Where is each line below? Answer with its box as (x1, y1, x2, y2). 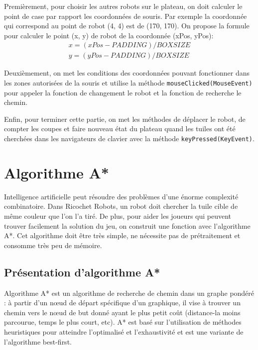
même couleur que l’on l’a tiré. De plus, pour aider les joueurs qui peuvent (4, 211, 232, 221)
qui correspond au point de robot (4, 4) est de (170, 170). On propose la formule (4, 20, 250, 31)
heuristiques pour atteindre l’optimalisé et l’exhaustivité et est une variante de (4, 326, 244, 337)
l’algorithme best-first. (4, 336, 72, 347)
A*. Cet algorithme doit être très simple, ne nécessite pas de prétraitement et (4, 230, 241, 241)
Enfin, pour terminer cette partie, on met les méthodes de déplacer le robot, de (4, 113, 246, 124)
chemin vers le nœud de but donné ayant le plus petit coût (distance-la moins (4, 307, 241, 317)
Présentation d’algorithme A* (4, 264, 160, 279)
